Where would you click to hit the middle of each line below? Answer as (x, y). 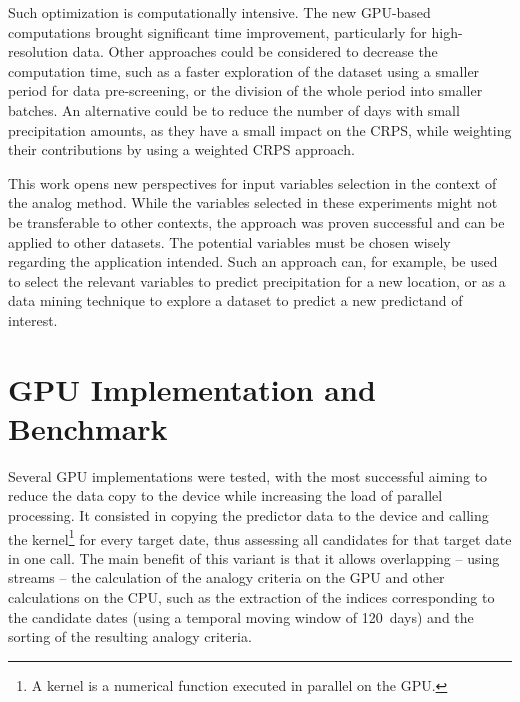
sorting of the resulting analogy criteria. (130, 636)
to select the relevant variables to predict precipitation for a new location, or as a (257, 280)
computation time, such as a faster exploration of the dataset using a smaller (244, 70)
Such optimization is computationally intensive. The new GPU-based (219, 12)
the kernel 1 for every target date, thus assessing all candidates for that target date (260, 537)
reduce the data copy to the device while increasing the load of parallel (225, 495)
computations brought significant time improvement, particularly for (217, 31)
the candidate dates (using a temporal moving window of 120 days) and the (241, 616)
